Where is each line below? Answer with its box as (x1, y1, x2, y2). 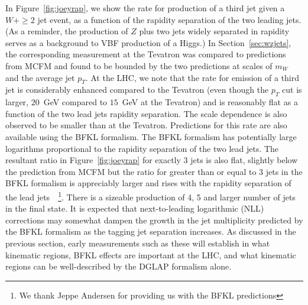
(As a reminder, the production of (5, 25, 128, 37)
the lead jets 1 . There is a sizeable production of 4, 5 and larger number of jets (5, 189, 296, 203)
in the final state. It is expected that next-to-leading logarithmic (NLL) (5, 202, 264, 215)
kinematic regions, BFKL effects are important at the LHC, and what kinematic (5, 248, 296, 261)
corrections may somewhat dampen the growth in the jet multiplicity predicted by (5, 213, 303, 226)
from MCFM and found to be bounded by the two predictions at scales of (5, 59, 273, 72)
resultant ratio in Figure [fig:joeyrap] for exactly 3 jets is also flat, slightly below (5, 154, 298, 166)
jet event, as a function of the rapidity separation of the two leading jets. (37, 13, 301, 25)
